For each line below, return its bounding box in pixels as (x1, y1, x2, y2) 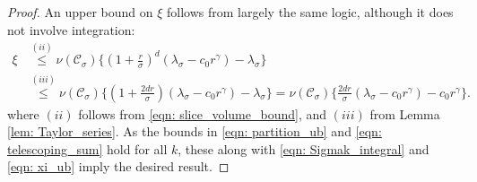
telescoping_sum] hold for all (7, 139, 168, 158)
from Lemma (369, 104, 440, 123)
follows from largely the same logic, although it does (167, 3, 454, 21)
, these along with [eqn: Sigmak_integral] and (178, 139, 429, 158)
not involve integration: (7, 20, 135, 39)
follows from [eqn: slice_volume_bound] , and (78, 104, 327, 123)
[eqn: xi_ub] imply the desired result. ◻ (7, 157, 230, 176)
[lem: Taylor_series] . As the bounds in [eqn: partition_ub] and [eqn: (7, 122, 382, 141)
